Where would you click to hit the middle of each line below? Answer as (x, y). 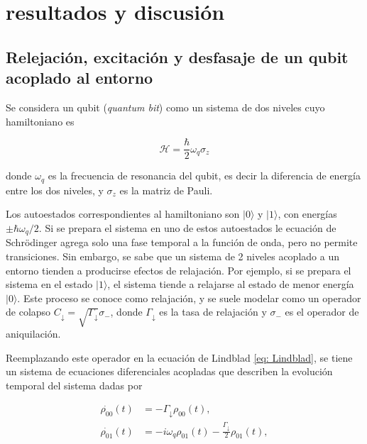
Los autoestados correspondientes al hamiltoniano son (123, 214)
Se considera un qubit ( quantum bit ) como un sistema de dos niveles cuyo (165, 107)
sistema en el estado (49, 284)
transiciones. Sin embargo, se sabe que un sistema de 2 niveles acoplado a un (172, 256)
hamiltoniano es (40, 121)
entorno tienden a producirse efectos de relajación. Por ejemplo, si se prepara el (179, 270)
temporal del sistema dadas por (74, 385)
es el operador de (322, 312)
